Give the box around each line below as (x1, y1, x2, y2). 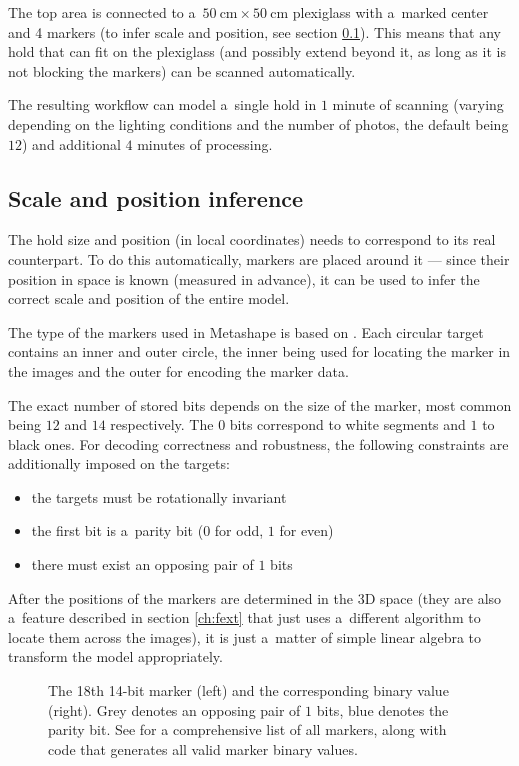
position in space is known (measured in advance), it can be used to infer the (8, 268, 480, 289)
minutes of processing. (137, 133, 273, 154)
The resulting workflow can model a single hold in (8, 94, 317, 115)
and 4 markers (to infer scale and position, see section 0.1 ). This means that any (8, 21, 501, 42)
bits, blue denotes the (316, 699, 449, 720)
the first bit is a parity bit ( (31, 520, 204, 541)
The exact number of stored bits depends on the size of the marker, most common (8, 394, 512, 415)
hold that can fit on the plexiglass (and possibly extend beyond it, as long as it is (8, 41, 506, 62)
